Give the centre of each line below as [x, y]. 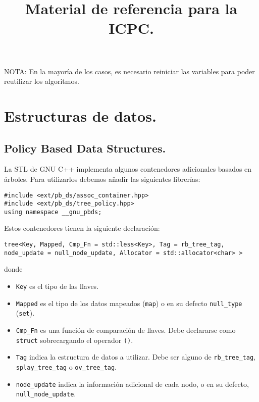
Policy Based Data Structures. [85, 148]
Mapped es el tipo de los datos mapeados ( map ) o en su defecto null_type [129, 303]
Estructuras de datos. [80, 115]
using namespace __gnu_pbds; [53, 212]
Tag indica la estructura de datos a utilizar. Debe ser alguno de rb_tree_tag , [136, 357]
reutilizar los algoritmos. [42, 81]
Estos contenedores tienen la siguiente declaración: [82, 228]
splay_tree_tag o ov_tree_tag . [66, 366]
